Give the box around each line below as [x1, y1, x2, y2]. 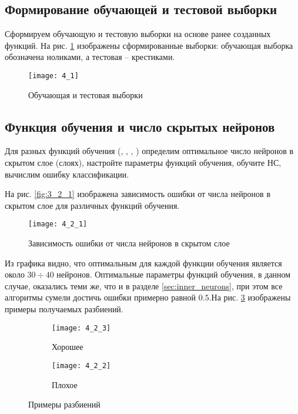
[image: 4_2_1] [28, 220, 88, 229]
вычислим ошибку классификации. [5, 168, 129, 180]
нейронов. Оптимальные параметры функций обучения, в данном [56, 268, 291, 281]
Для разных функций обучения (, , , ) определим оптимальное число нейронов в [5, 145, 294, 157]
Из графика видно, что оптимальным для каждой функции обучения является [5, 256, 282, 269]
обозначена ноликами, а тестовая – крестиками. [5, 51, 175, 63]
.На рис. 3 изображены [209, 291, 291, 303]
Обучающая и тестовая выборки [28, 88, 143, 101]
